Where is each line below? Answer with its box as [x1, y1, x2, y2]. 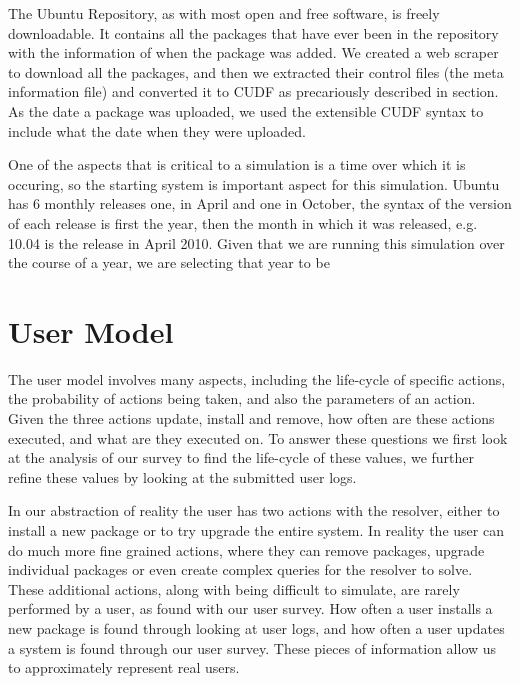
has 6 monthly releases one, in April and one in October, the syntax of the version [8, 193, 512, 214]
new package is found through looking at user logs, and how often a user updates [8, 617, 505, 638]
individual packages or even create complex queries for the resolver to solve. [8, 559, 473, 580]
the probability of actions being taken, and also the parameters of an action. [8, 388, 476, 409]
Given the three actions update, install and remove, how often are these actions [8, 408, 495, 429]
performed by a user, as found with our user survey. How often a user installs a [8, 598, 493, 619]
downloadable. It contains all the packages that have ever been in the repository [8, 22, 499, 43]
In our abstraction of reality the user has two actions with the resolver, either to [8, 500, 500, 521]
